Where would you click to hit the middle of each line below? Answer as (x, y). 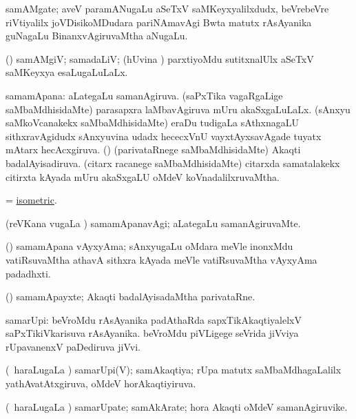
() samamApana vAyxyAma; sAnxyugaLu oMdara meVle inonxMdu (149, 246)
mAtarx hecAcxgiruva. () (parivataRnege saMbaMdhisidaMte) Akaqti (153, 149)
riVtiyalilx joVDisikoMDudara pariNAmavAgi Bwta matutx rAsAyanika (159, 22)
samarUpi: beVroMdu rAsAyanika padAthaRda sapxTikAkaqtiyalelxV (154, 319)
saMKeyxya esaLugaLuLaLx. (67, 72)
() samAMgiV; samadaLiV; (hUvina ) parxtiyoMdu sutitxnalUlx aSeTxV (160, 58)
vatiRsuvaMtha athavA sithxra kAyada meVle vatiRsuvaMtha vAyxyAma (161, 259)
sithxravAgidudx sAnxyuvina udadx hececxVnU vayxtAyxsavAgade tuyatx (164, 136)
